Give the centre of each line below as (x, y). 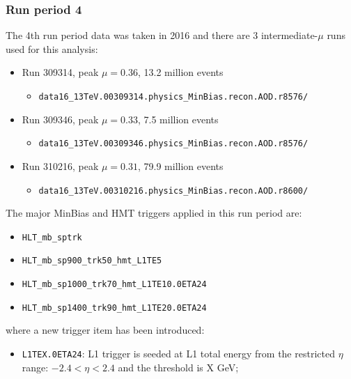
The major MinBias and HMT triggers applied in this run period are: (154, 213)
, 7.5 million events (178, 119)
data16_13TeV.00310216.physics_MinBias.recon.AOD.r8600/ (173, 191)
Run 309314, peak (60, 72)
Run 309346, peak (60, 119)
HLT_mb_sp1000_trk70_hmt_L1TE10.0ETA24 (114, 285)
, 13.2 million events (180, 72)
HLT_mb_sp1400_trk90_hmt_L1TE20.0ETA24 (114, 308)
